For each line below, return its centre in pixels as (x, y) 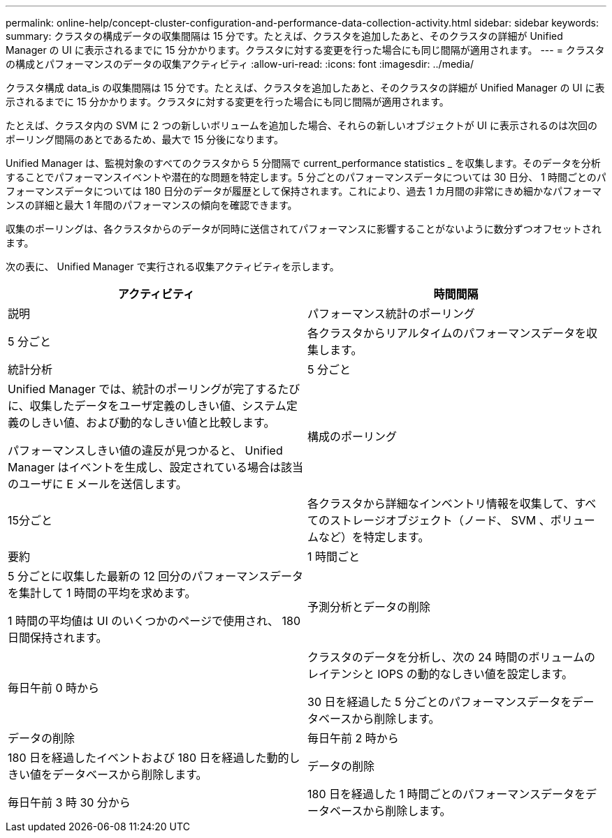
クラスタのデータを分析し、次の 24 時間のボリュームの (452, 657)
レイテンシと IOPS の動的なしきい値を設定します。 (440, 674)
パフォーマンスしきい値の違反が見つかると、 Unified (145, 450)
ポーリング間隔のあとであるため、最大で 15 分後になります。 (145, 139)
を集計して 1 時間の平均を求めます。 (102, 593)
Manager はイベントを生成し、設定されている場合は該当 (156, 467)
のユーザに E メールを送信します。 (97, 484)
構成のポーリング (352, 436)
